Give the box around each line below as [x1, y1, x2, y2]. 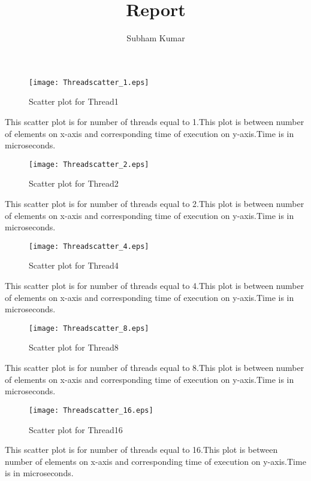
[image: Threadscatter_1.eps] [29, 78, 149, 87]
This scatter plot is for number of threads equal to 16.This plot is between [5, 443, 278, 456]
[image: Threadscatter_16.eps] [29, 406, 153, 415]
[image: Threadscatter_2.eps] [29, 160, 149, 169]
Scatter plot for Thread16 [29, 423, 123, 436]
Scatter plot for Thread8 [29, 341, 119, 354]
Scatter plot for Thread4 [29, 259, 119, 272]
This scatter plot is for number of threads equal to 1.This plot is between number [5, 115, 304, 127]
